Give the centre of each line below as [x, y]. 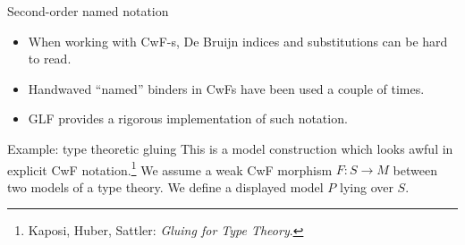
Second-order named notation [88, 11]
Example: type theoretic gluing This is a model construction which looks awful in [230, 148]
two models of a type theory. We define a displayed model [165, 186]
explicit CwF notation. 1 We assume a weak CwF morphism [170, 168]
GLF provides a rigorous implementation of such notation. [188, 118]
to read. [50, 59]
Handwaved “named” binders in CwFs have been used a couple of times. [226, 88]
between [415, 169]
